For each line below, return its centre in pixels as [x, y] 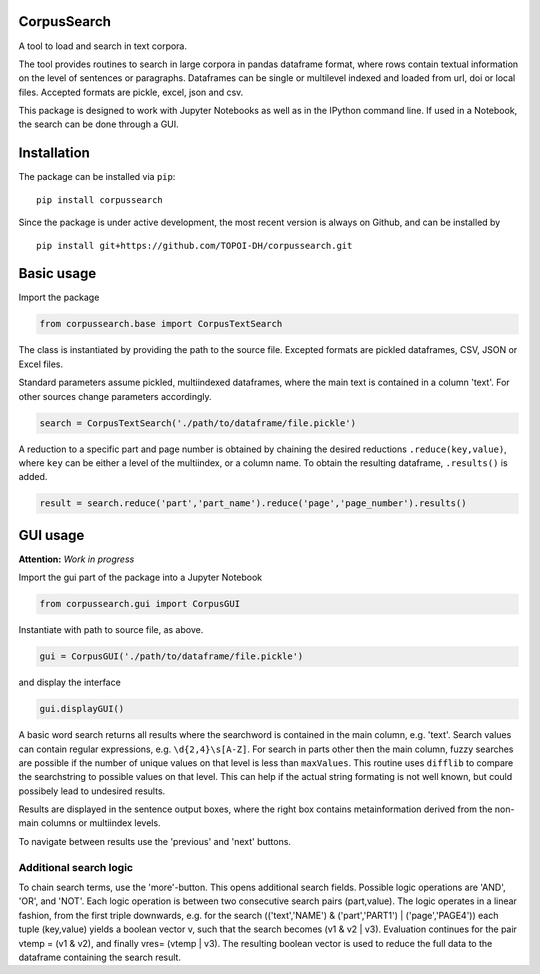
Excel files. [41, 364]
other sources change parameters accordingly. [115, 396]
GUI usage [51, 535]
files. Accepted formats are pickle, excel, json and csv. [131, 92]
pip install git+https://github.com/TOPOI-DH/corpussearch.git [194, 245]
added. [33, 477]
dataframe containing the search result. [100, 957]
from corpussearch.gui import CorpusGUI [139, 604]
